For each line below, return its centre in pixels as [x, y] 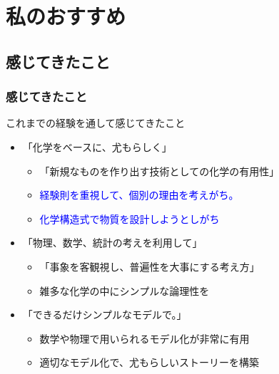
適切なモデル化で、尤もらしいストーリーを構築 [149, 362]
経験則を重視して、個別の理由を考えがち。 [139, 195]
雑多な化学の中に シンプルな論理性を [125, 290]
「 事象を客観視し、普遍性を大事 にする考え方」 [149, 266]
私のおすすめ [66, 16]
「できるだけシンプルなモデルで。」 [105, 315]
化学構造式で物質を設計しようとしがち [130, 218]
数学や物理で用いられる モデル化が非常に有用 [144, 338]
